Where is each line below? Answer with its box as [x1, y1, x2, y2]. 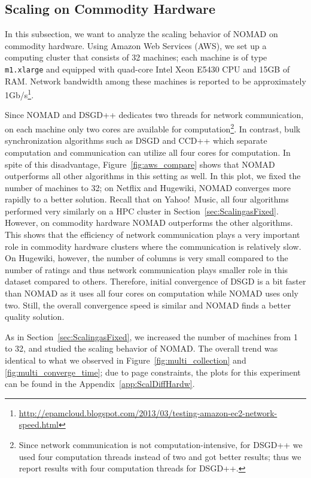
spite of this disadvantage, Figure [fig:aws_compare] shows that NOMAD [5, 158, 275, 170]
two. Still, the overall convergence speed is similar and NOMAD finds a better [5, 298, 291, 311]
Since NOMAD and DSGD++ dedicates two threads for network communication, [5, 108, 304, 121]
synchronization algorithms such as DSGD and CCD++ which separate [5, 134, 267, 147]
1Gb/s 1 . [5, 87, 34, 101]
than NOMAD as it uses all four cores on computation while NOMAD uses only [5, 287, 298, 299]
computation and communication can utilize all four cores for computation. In [5, 146, 291, 158]
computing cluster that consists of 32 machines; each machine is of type [5, 51, 267, 63]
